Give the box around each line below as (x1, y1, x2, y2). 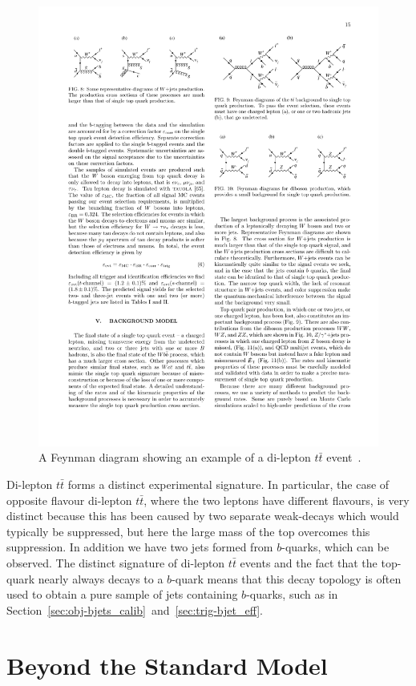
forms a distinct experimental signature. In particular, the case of (67, 476, 390, 493)
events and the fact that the (240, 555, 378, 571)
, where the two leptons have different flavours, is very (143, 491, 410, 508)
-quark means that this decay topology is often (172, 570, 402, 587)
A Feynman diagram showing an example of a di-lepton (38, 449, 311, 466)
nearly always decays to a (38, 570, 164, 587)
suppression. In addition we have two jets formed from (6, 539, 273, 555)
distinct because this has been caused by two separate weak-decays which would (6, 507, 399, 524)
